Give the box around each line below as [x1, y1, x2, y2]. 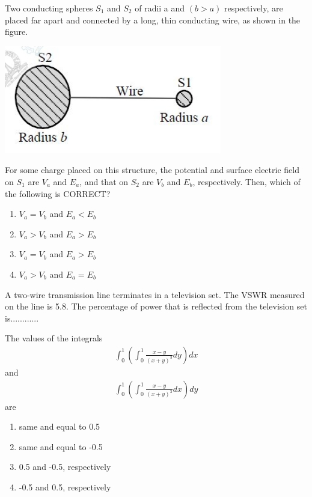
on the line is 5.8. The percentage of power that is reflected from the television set [5, 300, 307, 313]
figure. [5, 25, 28, 38]
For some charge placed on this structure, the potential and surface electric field [5, 163, 299, 176]
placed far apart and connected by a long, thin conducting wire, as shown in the [5, 13, 301, 26]
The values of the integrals [5, 332, 103, 344]
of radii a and [135, 2, 185, 14]
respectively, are [224, 2, 283, 14]
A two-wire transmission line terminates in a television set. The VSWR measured [5, 288, 305, 300]
